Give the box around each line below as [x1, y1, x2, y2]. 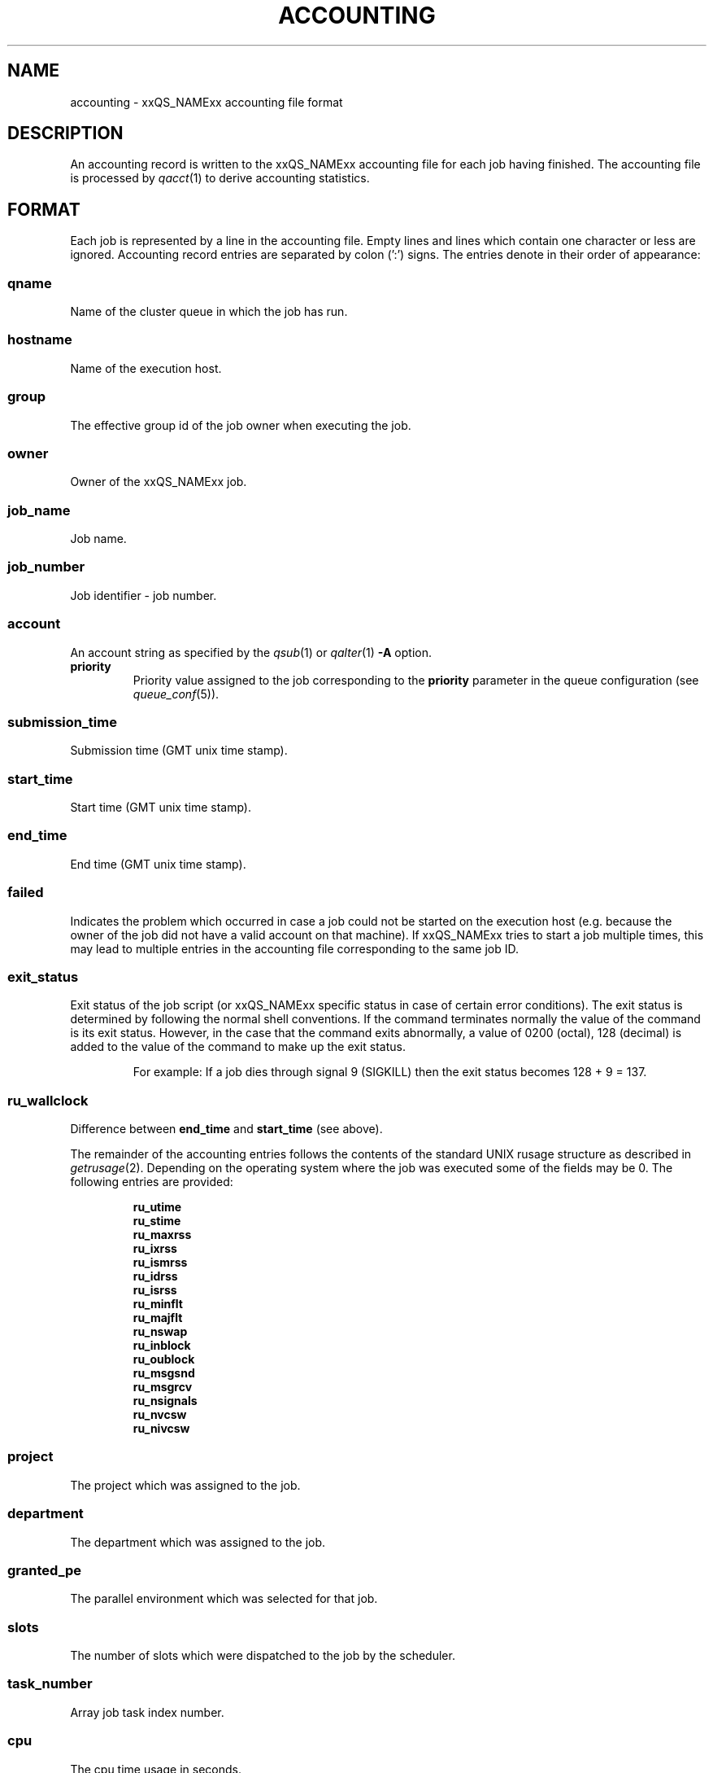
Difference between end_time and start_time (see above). [70, 1122, 383, 1136]
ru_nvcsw [133, 1407, 187, 1422]
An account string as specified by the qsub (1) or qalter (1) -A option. [70, 645, 432, 659]
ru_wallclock [7, 1092, 89, 1109]
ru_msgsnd [133, 1366, 195, 1381]
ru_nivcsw [133, 1421, 190, 1436]
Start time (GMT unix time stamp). [70, 800, 251, 815]
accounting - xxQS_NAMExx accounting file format [70, 94, 343, 109]
